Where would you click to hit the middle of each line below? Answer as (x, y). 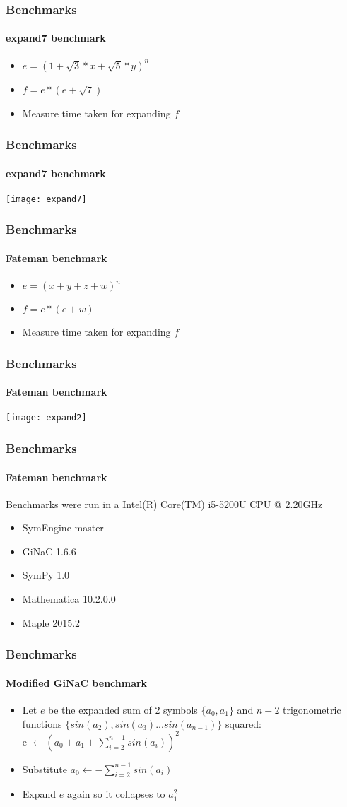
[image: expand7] (46, 199)
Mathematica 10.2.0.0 (69, 599)
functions (42, 723)
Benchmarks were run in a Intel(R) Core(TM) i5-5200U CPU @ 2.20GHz (164, 503)
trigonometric (312, 709)
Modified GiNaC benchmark (77, 682)
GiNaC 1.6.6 (49, 551)
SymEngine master (63, 528)
